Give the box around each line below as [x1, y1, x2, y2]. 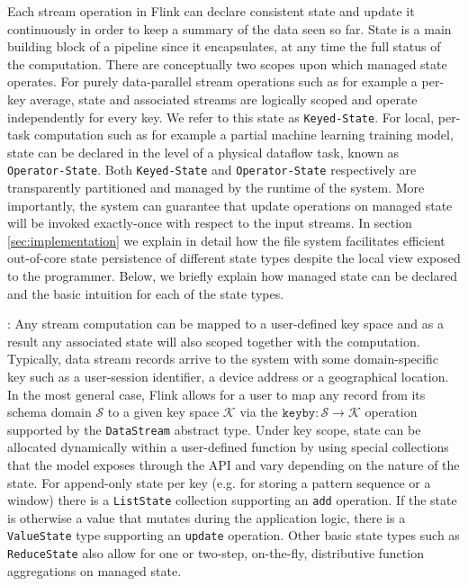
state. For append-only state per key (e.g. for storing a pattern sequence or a [7, 473, 431, 491]
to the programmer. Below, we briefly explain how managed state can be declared [7, 266, 458, 285]
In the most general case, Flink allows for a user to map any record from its [7, 384, 426, 403]
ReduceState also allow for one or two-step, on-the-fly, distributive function [7, 544, 424, 563]
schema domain [7, 402, 92, 421]
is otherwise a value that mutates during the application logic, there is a [7, 508, 406, 527]
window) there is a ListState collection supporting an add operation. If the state [7, 491, 457, 509]
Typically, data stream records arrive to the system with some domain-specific [7, 349, 438, 368]
